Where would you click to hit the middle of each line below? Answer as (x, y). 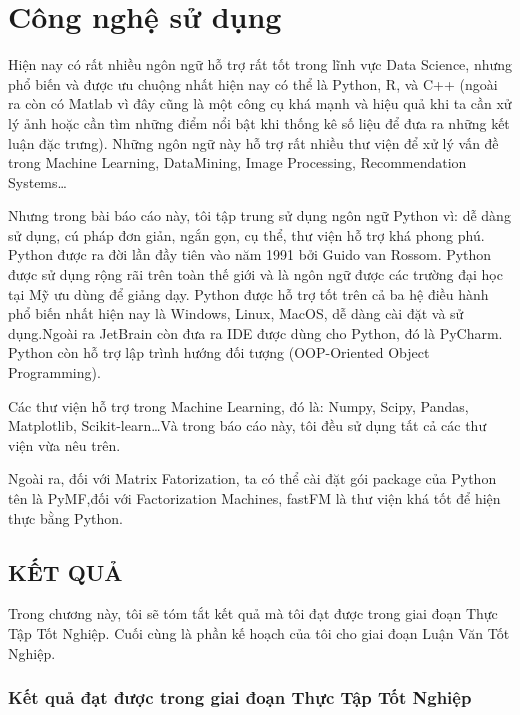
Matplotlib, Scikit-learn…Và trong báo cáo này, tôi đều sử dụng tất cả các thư (247, 425)
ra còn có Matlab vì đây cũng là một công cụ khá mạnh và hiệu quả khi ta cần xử (260, 103)
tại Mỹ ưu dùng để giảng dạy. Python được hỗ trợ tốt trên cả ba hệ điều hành (248, 293)
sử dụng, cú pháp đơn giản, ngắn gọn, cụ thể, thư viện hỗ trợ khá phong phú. (246, 234)
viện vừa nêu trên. (64, 444)
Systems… (37, 181)
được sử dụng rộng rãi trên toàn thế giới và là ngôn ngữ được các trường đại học (255, 274)
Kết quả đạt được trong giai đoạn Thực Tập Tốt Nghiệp (240, 697)
